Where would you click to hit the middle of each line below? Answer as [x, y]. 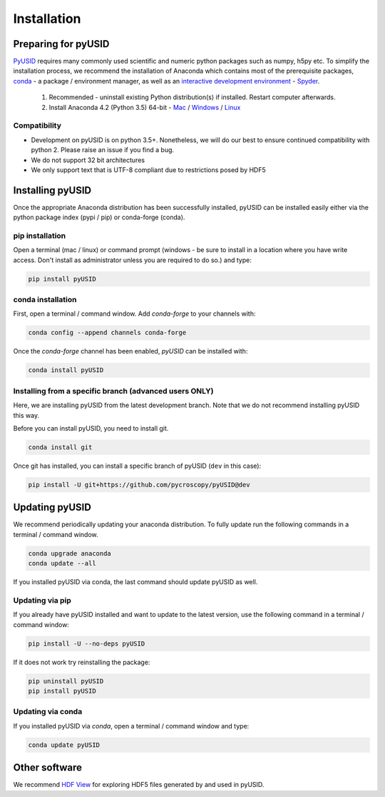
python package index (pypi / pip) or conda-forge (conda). [99, 217]
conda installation [45, 300]
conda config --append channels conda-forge [107, 333]
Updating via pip [42, 600]
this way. [26, 415]
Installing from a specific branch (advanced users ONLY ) [113, 391]
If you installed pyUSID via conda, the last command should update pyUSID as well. [135, 582]
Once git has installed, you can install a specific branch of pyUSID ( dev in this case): [137, 466]
